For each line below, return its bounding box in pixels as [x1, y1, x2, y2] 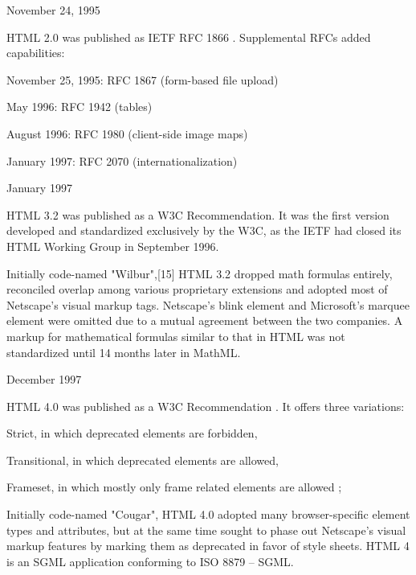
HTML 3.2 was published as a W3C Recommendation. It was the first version [6, 206, 389, 223]
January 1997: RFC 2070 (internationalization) [6, 152, 238, 169]
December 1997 [6, 371, 82, 388]
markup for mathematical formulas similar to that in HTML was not [6, 327, 345, 344]
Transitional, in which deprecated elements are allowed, [6, 451, 279, 468]
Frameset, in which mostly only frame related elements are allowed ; [6, 478, 342, 495]
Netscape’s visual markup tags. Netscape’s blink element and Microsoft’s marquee [6, 296, 410, 313]
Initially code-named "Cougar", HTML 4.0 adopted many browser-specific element [6, 506, 410, 523]
